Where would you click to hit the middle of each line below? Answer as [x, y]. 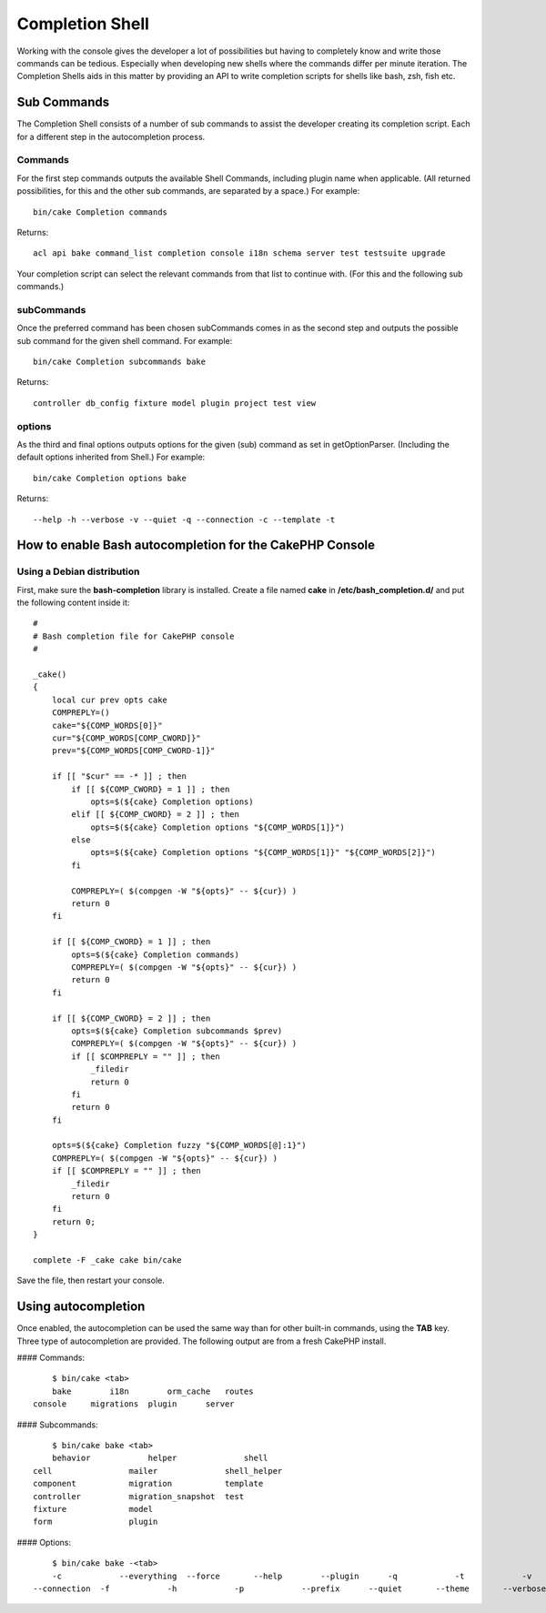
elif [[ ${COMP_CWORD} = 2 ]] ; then [156, 815]
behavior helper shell [160, 1458]
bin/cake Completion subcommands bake [120, 362]
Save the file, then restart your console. [91, 1280]
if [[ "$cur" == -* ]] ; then [119, 776]
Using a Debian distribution [78, 571]
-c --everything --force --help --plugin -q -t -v [292, 1576]
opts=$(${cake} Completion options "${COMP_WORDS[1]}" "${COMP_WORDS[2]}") [263, 852]
